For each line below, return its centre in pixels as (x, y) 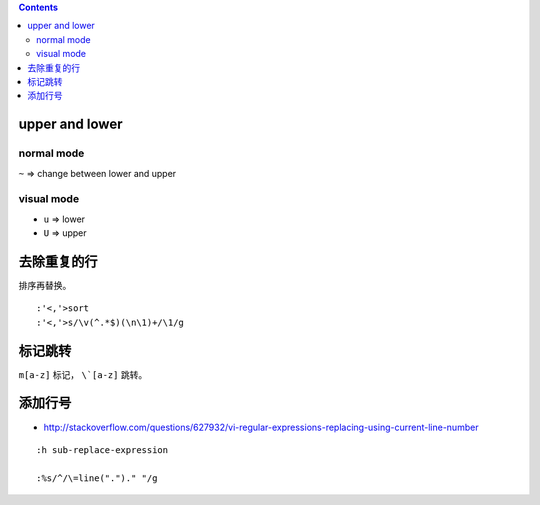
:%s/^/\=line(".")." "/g (97, 478)
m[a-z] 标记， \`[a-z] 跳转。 (83, 374)
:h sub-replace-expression (102, 449)
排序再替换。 (45, 285)
